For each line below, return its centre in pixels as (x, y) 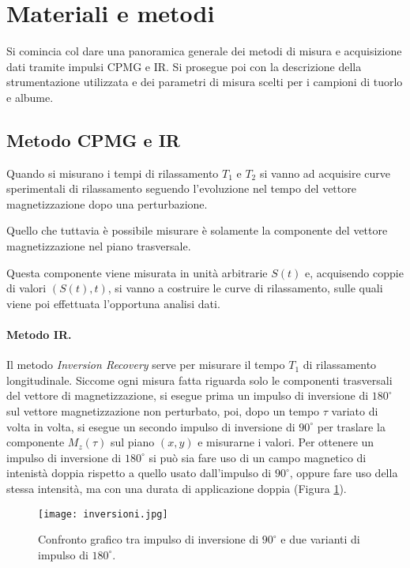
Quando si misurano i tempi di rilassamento (113, 173)
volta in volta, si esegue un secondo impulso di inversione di (151, 426)
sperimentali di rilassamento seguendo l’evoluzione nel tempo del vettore (181, 188)
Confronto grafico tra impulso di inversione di (149, 539)
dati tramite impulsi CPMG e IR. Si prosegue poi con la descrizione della (184, 66)
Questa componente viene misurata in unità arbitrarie (137, 272)
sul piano (132, 442)
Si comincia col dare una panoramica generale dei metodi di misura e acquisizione (204, 51)
